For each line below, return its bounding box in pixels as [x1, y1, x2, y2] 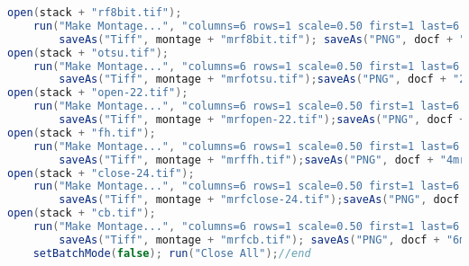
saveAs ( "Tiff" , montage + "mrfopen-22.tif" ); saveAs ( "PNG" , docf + [59, 113, 466, 126]
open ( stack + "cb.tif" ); [7, 207, 156, 220]
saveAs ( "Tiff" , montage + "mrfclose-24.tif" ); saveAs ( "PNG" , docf [59, 193, 460, 207]
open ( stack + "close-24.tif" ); [7, 166, 195, 180]
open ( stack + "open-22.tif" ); [7, 86, 189, 100]
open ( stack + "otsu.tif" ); [7, 46, 170, 59]
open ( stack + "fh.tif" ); [7, 126, 156, 139]
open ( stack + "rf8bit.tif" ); [7, 6, 182, 19]
